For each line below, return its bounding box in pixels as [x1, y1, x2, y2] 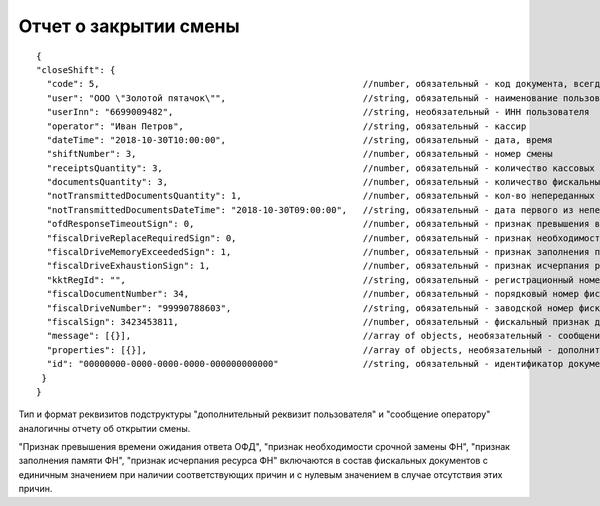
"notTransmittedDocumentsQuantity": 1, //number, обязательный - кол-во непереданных [46, 190, 595, 202]
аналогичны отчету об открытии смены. [18, 422, 191, 434]
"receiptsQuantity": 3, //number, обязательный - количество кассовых [46, 162, 595, 174]
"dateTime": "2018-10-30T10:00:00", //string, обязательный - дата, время [46, 134, 554, 145]
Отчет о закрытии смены [18, 15, 240, 37]
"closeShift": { [36, 64, 116, 75]
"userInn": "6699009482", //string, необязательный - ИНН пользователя [46, 106, 590, 118]
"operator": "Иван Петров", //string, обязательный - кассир [46, 120, 527, 132]
